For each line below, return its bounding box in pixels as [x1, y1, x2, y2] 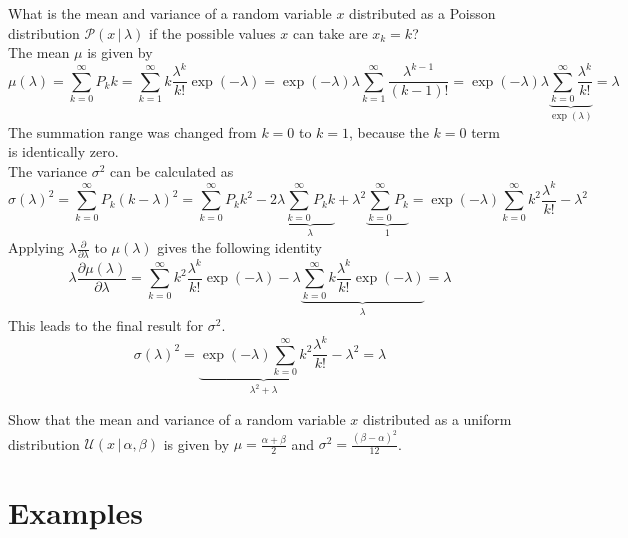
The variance [8, 160, 87, 181]
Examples [8, 492, 143, 533]
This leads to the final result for [8, 315, 204, 336]
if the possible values [148, 22, 276, 43]
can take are [292, 22, 368, 43]
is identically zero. [8, 141, 119, 162]
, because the [349, 121, 429, 142]
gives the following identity [157, 237, 322, 258]
